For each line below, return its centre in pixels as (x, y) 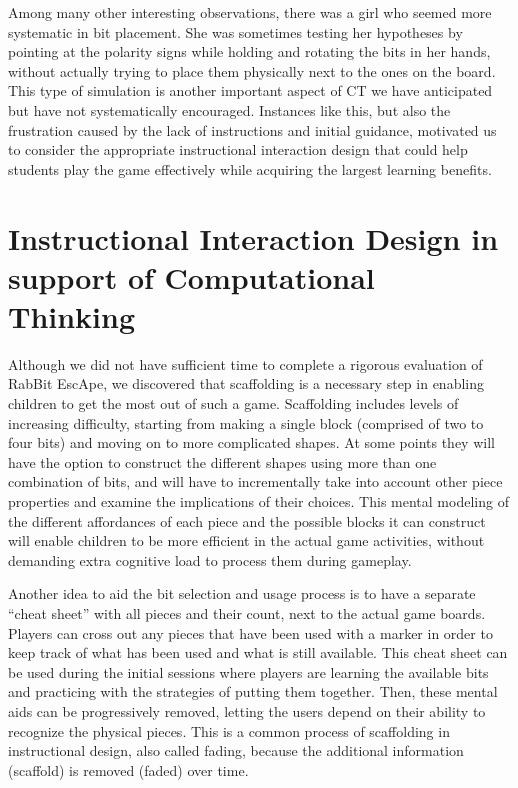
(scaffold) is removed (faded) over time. (128, 769)
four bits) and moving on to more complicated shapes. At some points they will (251, 442)
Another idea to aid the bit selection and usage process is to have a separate (242, 593)
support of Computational (191, 276)
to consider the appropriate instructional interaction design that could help (238, 149)
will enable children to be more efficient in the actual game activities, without (246, 540)
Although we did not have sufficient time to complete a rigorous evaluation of (245, 363)
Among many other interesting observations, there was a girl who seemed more (250, 12)
